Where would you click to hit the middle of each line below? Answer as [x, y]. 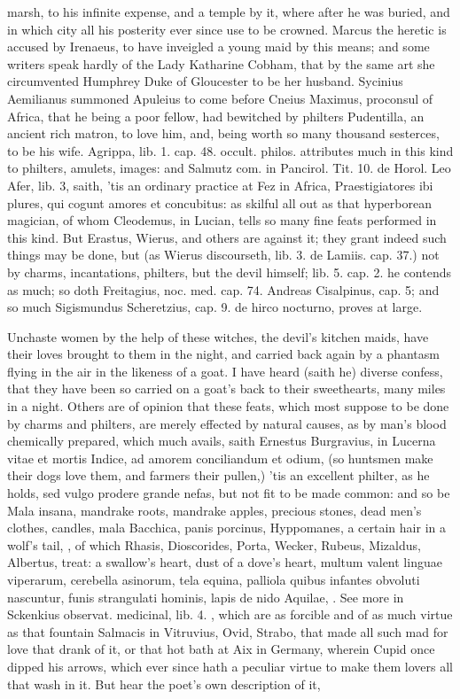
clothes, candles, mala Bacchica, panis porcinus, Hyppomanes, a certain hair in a [226, 528]
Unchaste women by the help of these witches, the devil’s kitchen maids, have [218, 336]
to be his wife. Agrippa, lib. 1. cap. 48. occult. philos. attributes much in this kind [230, 150]
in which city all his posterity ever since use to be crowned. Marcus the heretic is [227, 29]
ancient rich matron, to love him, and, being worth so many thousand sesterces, [223, 133]
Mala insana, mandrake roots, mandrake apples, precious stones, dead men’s [214, 510]
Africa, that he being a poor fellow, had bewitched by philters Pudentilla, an [216, 116]
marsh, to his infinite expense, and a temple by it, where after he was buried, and [229, 12]
